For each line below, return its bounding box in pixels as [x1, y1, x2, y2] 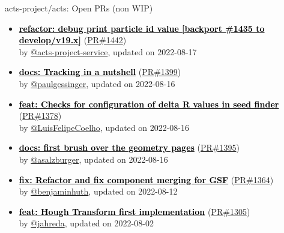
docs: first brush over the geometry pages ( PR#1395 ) [19, 141, 240, 154]
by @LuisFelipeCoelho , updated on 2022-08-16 [19, 121, 190, 133]
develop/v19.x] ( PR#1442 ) [19, 34, 127, 46]
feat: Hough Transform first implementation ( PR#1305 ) [19, 205, 250, 217]
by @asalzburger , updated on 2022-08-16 [19, 153, 168, 165]
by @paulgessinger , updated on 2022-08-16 [19, 77, 175, 89]
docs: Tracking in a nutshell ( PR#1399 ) [19, 65, 181, 78]
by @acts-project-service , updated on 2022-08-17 [19, 45, 197, 58]
